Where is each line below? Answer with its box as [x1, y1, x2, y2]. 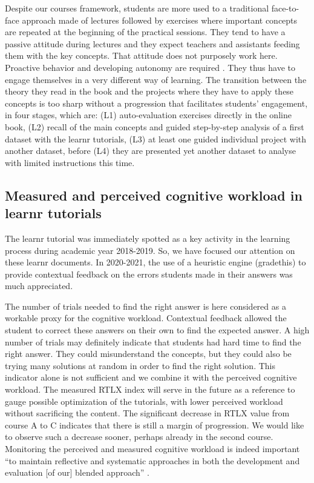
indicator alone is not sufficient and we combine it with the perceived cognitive [5, 371, 297, 384]
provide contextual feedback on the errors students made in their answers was [5, 267, 293, 280]
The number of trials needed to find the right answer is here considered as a [5, 299, 286, 312]
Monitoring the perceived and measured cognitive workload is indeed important [5, 442, 300, 455]
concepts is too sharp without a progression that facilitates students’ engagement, [5, 96, 308, 109]
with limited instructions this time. [5, 156, 135, 168]
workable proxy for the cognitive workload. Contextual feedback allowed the [5, 311, 287, 324]
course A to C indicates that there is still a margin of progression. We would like [5, 418, 304, 431]
